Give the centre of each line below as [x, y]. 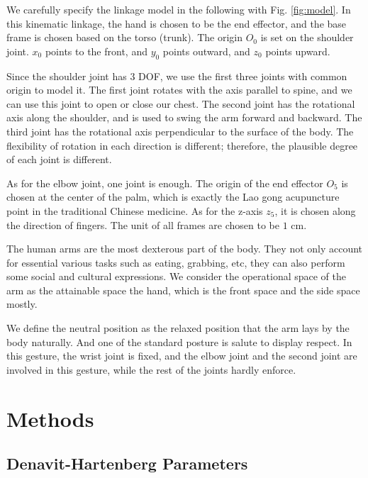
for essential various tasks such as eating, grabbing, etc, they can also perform [176, 262]
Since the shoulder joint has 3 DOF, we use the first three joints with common [177, 76]
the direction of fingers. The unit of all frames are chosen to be [143, 224]
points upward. [298, 51]
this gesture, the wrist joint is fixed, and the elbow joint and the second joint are [182, 356]
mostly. [22, 304]
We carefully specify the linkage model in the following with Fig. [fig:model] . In [179, 9]
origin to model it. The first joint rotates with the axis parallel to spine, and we [179, 90]
